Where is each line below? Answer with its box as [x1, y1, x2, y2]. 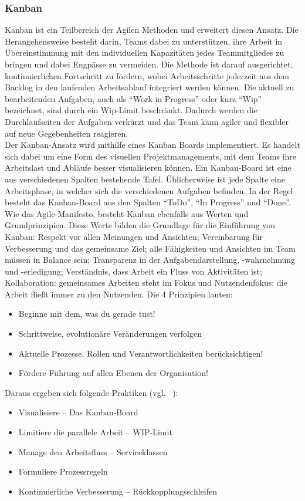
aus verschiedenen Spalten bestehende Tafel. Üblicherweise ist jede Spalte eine [5, 172, 285, 185]
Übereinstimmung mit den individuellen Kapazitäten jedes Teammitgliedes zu [5, 46, 284, 59]
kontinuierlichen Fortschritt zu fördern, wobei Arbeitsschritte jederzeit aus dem [5, 69, 289, 82]
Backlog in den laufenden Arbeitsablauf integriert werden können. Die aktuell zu [5, 81, 294, 93]
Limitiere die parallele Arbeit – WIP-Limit [18, 426, 172, 438]
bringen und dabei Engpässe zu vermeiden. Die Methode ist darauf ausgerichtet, [5, 58, 293, 70]
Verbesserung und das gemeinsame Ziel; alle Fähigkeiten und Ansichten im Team [5, 242, 296, 254]
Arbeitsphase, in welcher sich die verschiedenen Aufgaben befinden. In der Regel [5, 184, 293, 197]
